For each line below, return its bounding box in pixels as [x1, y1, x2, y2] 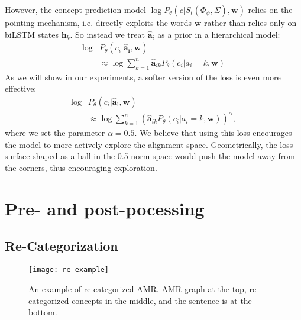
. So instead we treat [70, 28, 145, 40]
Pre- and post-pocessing [5, 196, 205, 220]
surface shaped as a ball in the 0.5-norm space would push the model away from [5, 150, 295, 162]
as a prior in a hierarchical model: [157, 28, 280, 40]
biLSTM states [5, 28, 59, 40]
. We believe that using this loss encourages [134, 127, 292, 139]
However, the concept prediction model [5, 4, 146, 15]
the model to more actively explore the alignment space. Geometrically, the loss [5, 138, 293, 150]
